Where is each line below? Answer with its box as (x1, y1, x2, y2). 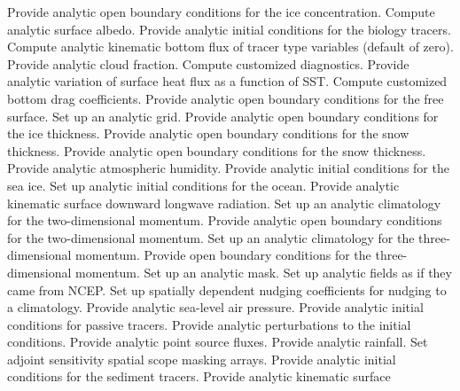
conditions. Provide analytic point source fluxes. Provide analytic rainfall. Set (7, 332, 428, 351)
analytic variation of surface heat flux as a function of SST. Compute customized (7, 72, 448, 90)
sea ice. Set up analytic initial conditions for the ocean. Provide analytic (7, 176, 400, 194)
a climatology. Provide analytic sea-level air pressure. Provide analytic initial (7, 298, 424, 317)
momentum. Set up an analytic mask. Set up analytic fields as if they (75, 262, 452, 281)
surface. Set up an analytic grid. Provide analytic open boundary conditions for (7, 106, 439, 125)
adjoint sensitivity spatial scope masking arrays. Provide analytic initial (7, 349, 396, 368)
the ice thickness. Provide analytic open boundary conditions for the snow (7, 124, 409, 143)
